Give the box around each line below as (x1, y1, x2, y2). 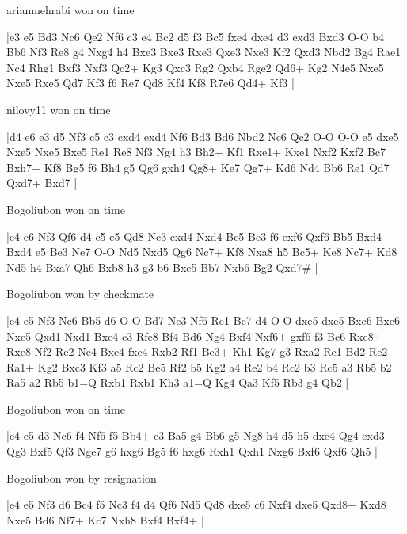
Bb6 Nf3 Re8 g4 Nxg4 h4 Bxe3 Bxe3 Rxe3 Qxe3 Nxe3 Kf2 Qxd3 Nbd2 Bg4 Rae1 (6, 44, 401, 60)
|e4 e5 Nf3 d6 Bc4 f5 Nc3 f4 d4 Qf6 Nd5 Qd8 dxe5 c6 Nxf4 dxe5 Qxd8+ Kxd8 (6, 496, 386, 513)
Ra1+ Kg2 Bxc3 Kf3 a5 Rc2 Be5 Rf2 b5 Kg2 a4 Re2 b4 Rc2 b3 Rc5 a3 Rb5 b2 (6, 358, 392, 375)
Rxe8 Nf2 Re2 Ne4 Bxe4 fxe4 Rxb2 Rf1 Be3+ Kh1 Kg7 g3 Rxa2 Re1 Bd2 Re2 (6, 343, 388, 360)
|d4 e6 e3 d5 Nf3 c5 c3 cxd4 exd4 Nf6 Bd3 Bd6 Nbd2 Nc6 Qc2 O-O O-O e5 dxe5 (6, 128, 399, 144)
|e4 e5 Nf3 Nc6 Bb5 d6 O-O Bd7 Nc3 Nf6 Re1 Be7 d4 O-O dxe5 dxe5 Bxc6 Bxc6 (6, 311, 400, 328)
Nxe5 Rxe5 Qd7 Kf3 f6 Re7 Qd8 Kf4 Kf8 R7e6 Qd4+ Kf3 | (6, 74, 295, 91)
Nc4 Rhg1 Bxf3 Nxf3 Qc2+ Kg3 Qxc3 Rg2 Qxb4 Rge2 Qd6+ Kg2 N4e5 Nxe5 (6, 59, 384, 75)
